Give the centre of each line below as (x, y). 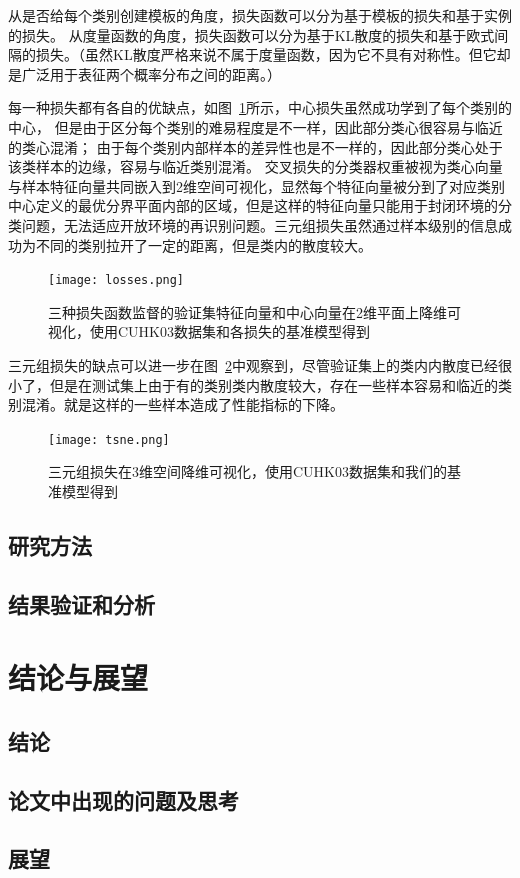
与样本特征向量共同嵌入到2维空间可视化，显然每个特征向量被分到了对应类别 (256, 185)
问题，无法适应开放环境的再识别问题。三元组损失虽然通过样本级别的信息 (259, 224)
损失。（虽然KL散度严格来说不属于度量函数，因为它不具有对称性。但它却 (273, 54)
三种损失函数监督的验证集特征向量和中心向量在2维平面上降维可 (254, 311)
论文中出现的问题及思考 (123, 799)
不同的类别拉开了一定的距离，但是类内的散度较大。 (203, 244)
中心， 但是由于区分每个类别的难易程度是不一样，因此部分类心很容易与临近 (255, 126)
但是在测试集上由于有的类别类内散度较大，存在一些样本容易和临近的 (273, 384)
